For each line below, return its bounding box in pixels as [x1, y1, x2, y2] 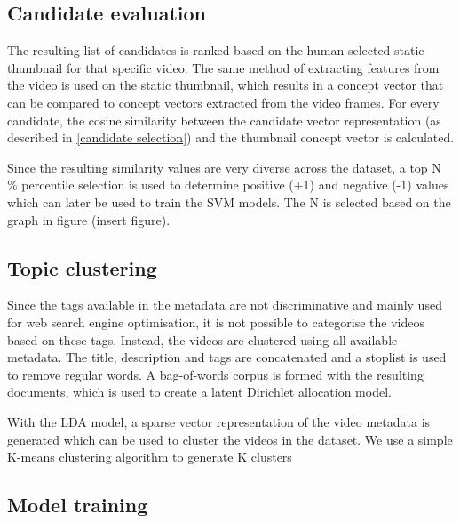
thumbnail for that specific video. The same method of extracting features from [7, 58, 440, 76]
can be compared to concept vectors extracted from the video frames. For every [7, 93, 440, 111]
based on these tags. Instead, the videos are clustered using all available [7, 330, 398, 349]
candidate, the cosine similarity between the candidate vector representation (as [7, 110, 441, 129]
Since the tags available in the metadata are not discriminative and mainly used [7, 295, 442, 314]
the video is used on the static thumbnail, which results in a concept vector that [7, 76, 444, 94]
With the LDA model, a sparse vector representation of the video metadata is [7, 412, 431, 430]
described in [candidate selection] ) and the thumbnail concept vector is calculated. [7, 128, 455, 147]
